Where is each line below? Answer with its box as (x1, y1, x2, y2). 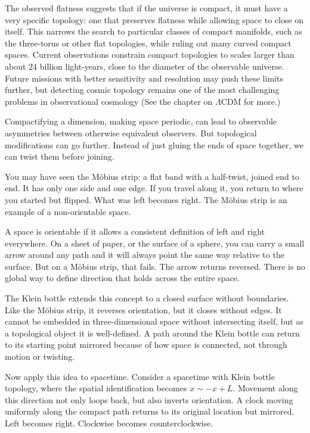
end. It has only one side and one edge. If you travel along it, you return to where (5, 182, 303, 194)
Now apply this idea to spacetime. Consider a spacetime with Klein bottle (5, 370, 275, 382)
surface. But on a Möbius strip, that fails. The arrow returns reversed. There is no (5, 260, 305, 272)
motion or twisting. (5, 350, 75, 363)
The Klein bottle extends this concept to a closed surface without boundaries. (5, 292, 289, 304)
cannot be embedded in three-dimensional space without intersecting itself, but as (5, 315, 303, 328)
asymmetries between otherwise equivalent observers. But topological (5, 126, 257, 139)
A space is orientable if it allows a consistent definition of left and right (5, 225, 265, 238)
